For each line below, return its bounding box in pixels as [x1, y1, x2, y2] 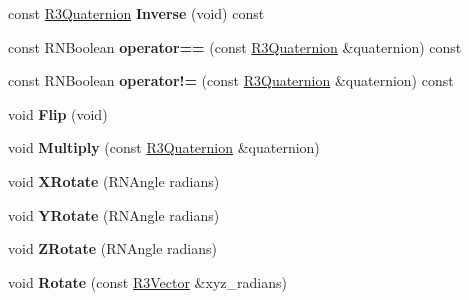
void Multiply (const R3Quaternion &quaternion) [8, 137, 320, 158]
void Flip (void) [8, 103, 108, 124]
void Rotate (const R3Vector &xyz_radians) [8, 271, 287, 292]
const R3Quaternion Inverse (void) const [8, 3, 265, 23]
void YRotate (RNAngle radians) [8, 204, 220, 225]
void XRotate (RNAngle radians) [8, 170, 220, 191]
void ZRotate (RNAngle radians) [8, 238, 217, 259]
